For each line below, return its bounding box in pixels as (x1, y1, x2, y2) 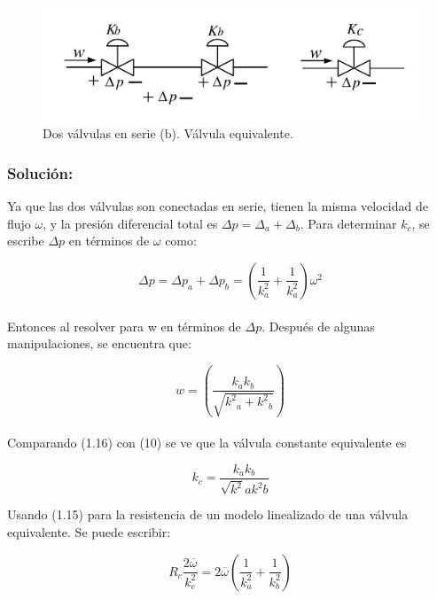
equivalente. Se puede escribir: (7, 523, 171, 541)
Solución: (7, 161, 74, 183)
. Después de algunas (261, 316, 375, 335)
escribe (7, 231, 44, 250)
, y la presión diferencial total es (43, 214, 218, 232)
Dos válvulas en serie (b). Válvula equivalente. (43, 124, 293, 143)
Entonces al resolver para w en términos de (7, 316, 241, 335)
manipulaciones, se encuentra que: (7, 334, 191, 353)
